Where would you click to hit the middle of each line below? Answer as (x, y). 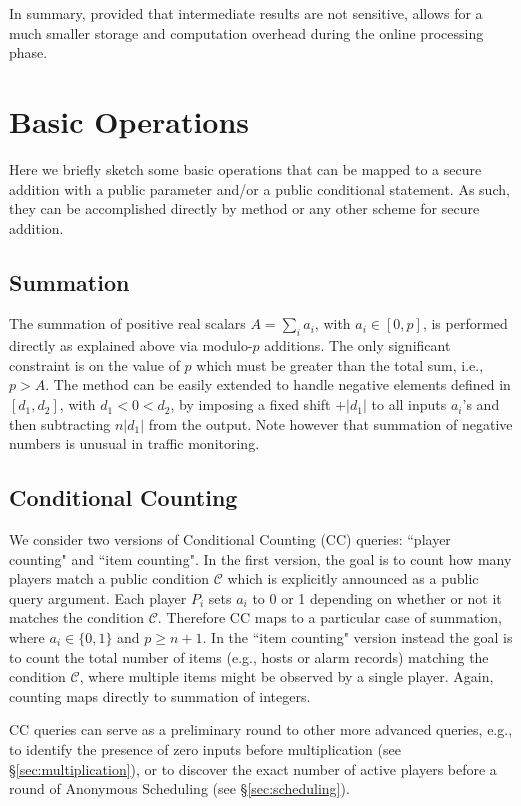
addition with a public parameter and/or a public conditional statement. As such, (259, 188)
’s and (481, 404)
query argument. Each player (98, 597)
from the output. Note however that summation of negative (330, 423)
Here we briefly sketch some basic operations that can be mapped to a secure (245, 168)
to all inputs (409, 404)
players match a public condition (109, 578)
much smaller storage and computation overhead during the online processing (246, 32)
